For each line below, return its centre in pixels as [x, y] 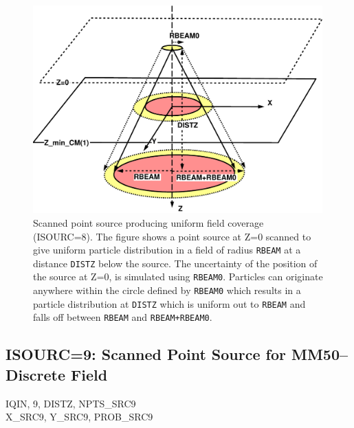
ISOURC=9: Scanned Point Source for [146, 354]
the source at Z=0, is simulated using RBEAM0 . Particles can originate [178, 277]
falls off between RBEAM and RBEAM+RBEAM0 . [123, 317]
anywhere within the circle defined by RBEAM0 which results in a [167, 290]
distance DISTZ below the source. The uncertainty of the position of [175, 263]
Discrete [35, 374]
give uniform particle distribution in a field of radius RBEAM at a [167, 250]
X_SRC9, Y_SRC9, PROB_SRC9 [79, 417]
